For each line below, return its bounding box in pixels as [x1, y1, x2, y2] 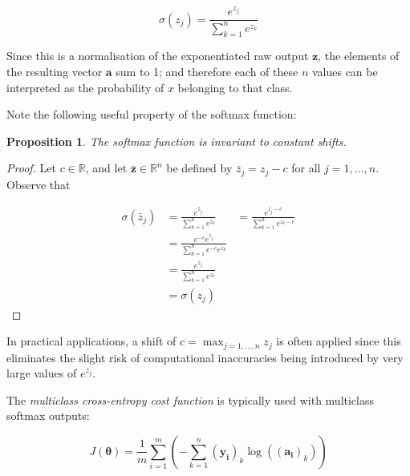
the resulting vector [6, 63, 103, 79]
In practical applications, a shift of [6, 333, 177, 349]
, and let [85, 159, 128, 176]
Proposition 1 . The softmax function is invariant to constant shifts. [6, 132, 347, 149]
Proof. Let [6, 159, 56, 176]
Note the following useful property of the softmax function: [6, 106, 297, 123]
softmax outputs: [6, 407, 90, 424]
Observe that [6, 175, 71, 192]
